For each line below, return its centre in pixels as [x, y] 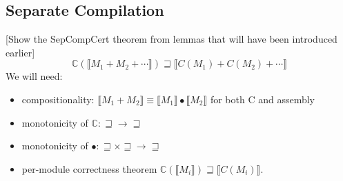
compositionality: [58, 99]
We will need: [34, 76]
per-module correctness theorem [89, 168]
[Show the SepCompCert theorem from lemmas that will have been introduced [171, 39]
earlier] [20, 52]
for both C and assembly [262, 99]
